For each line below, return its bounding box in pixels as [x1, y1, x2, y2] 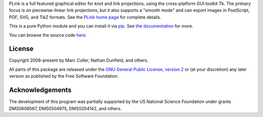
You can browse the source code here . [9, 32, 87, 38]
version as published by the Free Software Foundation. [9, 73, 119, 79]
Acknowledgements [9, 86, 72, 94]
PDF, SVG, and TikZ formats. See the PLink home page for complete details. [9, 14, 162, 20]
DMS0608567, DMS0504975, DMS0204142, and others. [9, 105, 122, 111]
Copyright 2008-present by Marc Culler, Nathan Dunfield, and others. [9, 57, 149, 63]
